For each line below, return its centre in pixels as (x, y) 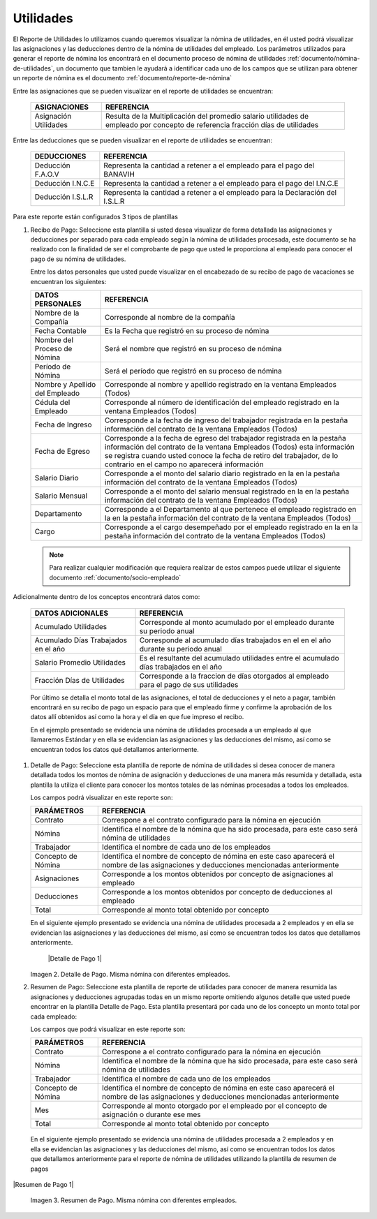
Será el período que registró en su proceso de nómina (193, 371)
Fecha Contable (60, 331)
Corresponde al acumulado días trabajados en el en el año (235, 640)
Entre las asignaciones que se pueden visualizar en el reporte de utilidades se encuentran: (143, 91)
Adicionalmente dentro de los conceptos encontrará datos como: (106, 597)
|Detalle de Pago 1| (75, 958)
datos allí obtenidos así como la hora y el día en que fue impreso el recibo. (137, 717)
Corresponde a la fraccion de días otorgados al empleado (234, 676)
